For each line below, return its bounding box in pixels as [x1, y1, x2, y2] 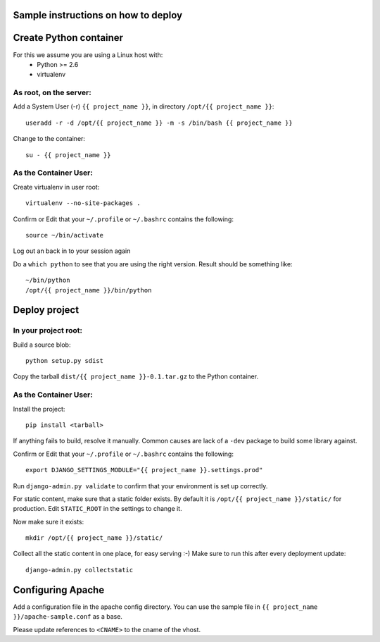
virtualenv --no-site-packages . [25, 199, 141, 207]
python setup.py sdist [25, 357, 104, 365]
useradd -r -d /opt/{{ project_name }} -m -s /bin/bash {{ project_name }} [25, 118, 293, 127]
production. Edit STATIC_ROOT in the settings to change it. [13, 505, 182, 513]
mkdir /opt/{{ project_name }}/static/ [25, 534, 163, 542]
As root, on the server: [13, 88, 91, 98]
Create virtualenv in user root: [13, 183, 100, 191]
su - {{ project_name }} [25, 151, 111, 159]
